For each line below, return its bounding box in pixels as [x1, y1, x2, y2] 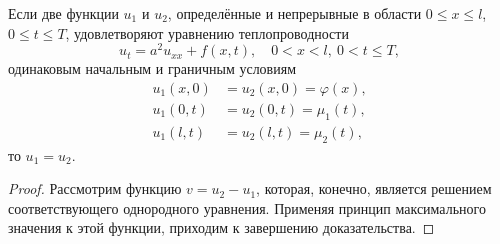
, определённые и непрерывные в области [167, 3, 422, 23]
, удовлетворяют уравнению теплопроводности [65, 22, 349, 43]
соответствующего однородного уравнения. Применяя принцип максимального [8, 197, 486, 218]
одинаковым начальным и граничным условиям [8, 58, 297, 79]
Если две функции [8, 3, 119, 23]
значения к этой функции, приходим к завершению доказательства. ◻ [8, 217, 435, 238]
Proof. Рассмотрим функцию [8, 178, 182, 199]
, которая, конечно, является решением [256, 178, 492, 199]
